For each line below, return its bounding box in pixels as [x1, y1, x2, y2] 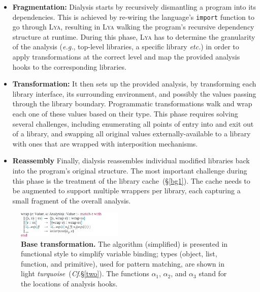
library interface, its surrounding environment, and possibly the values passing [12, 88, 256, 99]
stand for [199, 268, 227, 279]
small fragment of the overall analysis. [12, 195, 131, 206]
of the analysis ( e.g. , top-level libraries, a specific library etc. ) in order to [12, 41, 239, 52]
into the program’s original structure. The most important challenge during [12, 165, 247, 176]
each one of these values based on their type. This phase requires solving [12, 108, 238, 119]
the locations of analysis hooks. [21, 278, 118, 288]
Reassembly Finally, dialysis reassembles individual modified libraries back [12, 155, 250, 166]
